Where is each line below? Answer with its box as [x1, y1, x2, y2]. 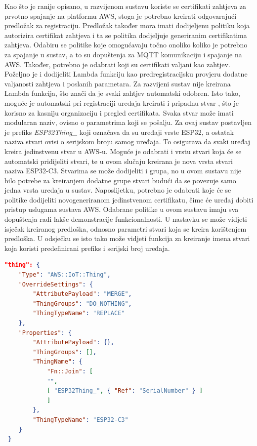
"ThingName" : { [33, 358, 83, 365]
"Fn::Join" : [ [46, 367, 93, 375]
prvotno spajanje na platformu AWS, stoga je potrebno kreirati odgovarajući [4, 10, 237, 21]
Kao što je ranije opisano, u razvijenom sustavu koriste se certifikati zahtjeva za [4, 1, 247, 11]
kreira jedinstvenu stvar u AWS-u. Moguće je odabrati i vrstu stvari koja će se [4, 146, 242, 156]
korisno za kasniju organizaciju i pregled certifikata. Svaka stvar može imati [4, 107, 234, 118]
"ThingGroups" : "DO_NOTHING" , [33, 300, 132, 307]
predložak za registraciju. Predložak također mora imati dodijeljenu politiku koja [4, 20, 250, 31]
